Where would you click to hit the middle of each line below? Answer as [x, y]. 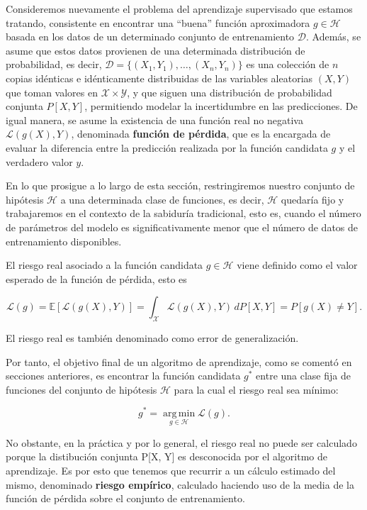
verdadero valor [39, 161]
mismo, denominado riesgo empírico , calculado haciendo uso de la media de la [180, 484]
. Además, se [333, 37]
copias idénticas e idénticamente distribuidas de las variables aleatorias [159, 78]
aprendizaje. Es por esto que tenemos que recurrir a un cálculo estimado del [171, 470]
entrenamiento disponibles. [64, 241]
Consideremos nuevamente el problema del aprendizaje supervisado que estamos [179, 9]
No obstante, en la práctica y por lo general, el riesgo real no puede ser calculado [181, 442]
